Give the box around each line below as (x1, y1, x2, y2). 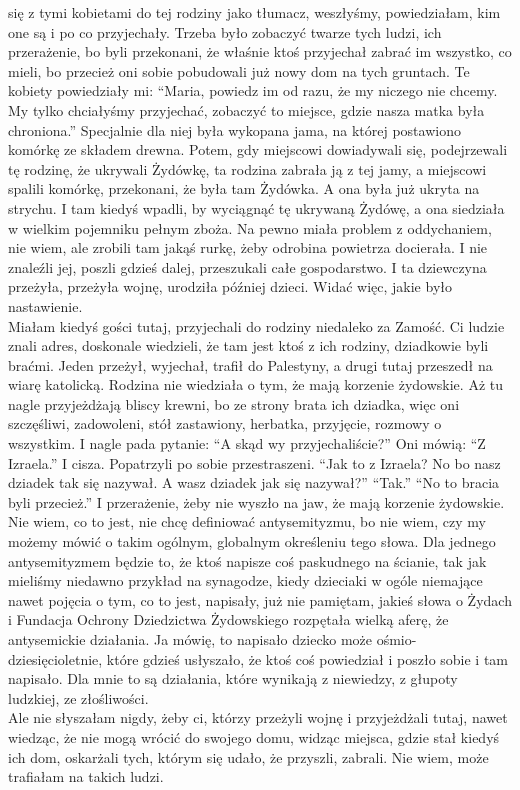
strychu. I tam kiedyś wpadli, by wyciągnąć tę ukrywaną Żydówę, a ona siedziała (8, 197, 505, 218)
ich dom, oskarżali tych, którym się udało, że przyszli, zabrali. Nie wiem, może (8, 746, 489, 767)
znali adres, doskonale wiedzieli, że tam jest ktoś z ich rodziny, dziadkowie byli (8, 335, 489, 356)
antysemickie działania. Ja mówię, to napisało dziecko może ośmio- (8, 629, 417, 649)
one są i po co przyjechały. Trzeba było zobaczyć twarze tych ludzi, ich (8, 21, 442, 42)
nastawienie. (8, 295, 83, 316)
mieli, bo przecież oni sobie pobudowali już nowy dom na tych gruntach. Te (8, 60, 470, 81)
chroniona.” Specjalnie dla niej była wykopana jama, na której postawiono (8, 119, 461, 140)
